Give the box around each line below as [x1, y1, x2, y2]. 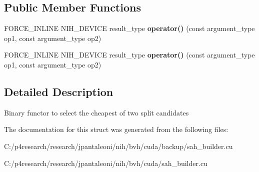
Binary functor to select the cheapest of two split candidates [4, 107, 189, 117]
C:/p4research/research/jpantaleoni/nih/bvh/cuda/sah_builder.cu [4, 157, 207, 168]
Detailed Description [4, 83, 113, 99]
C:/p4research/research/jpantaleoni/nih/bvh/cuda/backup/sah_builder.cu [4, 140, 233, 151]
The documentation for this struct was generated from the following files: [4, 124, 228, 134]
